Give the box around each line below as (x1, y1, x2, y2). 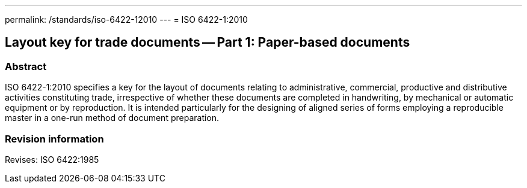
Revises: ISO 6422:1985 (5, 154, 99, 165)
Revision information (5, 132, 104, 145)
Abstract (5, 60, 47, 72)
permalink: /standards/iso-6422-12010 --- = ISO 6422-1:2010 (5, 14, 248, 25)
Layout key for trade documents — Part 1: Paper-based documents (5, 35, 410, 50)
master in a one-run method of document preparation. (5, 113, 220, 123)
